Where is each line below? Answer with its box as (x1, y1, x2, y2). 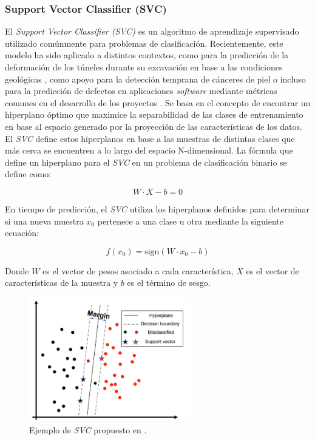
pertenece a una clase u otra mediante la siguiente (97, 214, 283, 227)
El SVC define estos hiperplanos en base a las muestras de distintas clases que (5, 132, 295, 144)
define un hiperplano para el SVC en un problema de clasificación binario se (5, 155, 287, 168)
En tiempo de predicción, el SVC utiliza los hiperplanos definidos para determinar (5, 202, 310, 215)
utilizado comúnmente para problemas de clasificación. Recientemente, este (5, 36, 283, 49)
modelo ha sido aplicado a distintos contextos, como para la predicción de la (5, 49, 289, 61)
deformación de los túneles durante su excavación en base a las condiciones (5, 61, 283, 73)
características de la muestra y (5, 276, 118, 289)
